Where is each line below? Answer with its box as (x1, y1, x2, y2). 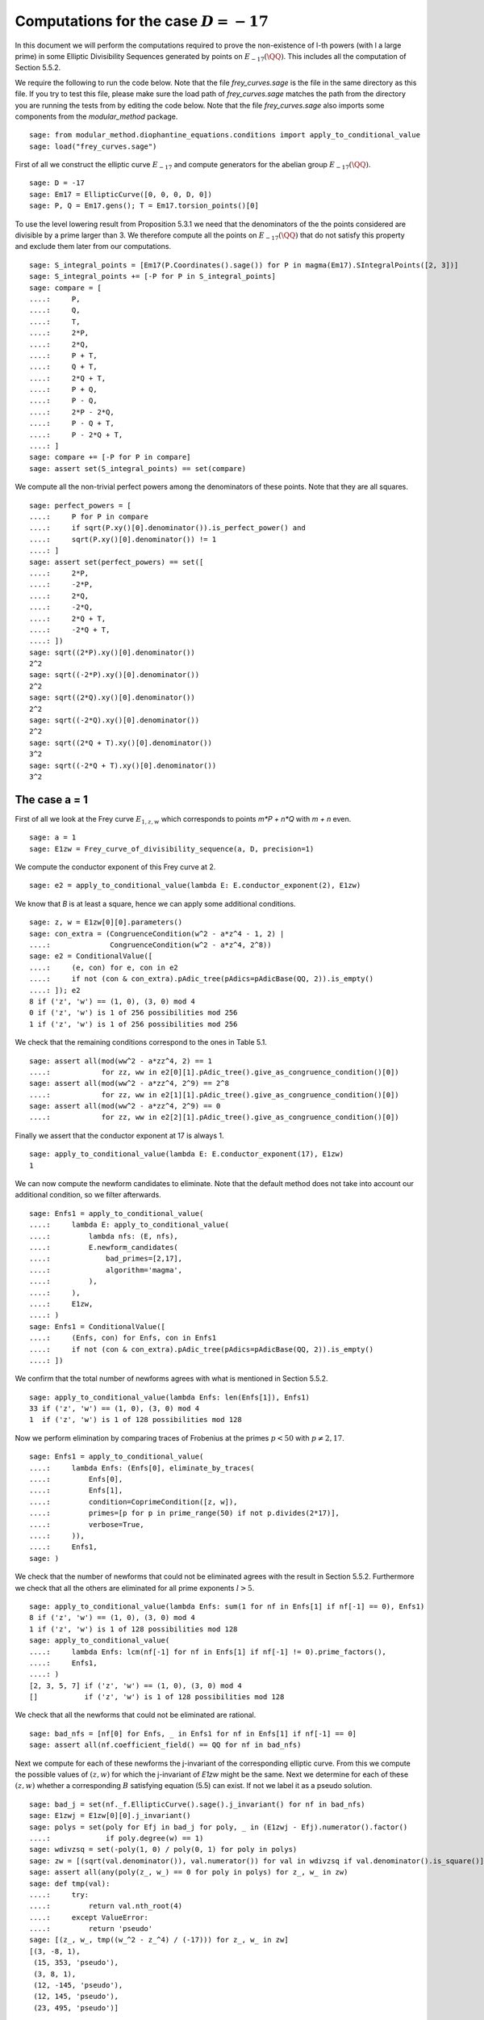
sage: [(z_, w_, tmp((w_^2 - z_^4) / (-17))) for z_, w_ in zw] (29, 1935, 290, 1945)
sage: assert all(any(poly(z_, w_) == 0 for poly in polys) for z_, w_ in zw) (29, 1867, 348, 1877)
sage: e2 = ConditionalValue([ (29, 952, 153, 961)
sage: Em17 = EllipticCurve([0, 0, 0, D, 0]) (29, 190, 213, 199)
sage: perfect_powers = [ (29, 501, 132, 510)
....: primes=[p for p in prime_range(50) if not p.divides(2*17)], (29, 1509, 340, 1518)
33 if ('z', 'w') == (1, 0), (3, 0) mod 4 (29, 1404, 200, 1413)
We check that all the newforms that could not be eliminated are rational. (15, 1710, 257, 1720)
